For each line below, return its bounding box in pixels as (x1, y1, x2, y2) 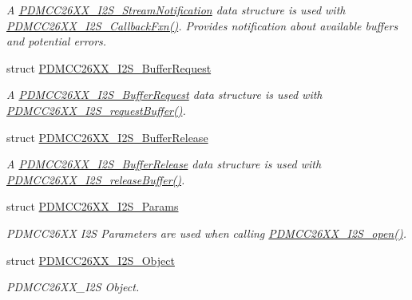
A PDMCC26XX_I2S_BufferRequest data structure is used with (6, 86, 323, 103)
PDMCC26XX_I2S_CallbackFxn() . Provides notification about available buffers (6, 17, 398, 34)
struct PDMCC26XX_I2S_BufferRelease (6, 128, 208, 145)
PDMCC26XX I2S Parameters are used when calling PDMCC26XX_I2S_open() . (6, 224, 406, 241)
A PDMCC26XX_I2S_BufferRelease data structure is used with (6, 156, 322, 172)
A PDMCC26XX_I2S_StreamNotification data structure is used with (6, 2, 346, 18)
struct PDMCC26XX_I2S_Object (6, 251, 175, 268)
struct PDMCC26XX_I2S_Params (6, 198, 179, 215)
